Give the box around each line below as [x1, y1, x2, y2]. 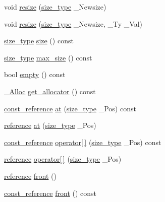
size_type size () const [4, 35, 74, 46]
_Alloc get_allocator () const [4, 86, 96, 96]
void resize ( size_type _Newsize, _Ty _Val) [4, 18, 143, 29]
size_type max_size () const [4, 52, 92, 62]
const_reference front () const [4, 187, 97, 198]
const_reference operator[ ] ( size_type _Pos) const [4, 137, 161, 147]
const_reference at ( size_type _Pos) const [4, 103, 136, 113]
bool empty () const [4, 69, 66, 80]
